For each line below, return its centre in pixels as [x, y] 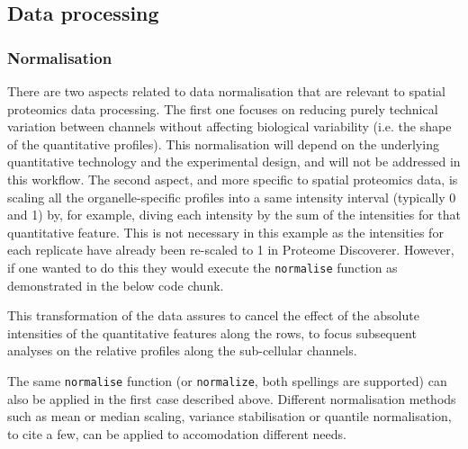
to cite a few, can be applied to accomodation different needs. [177, 433]
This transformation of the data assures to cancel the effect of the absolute [213, 315]
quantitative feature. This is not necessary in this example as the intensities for [225, 232]
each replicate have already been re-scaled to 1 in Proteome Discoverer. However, [231, 250]
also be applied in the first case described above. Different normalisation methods [232, 398]
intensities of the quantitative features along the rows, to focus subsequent [212, 332]
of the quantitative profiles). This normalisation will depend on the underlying [223, 144]
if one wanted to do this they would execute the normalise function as [202, 267]
